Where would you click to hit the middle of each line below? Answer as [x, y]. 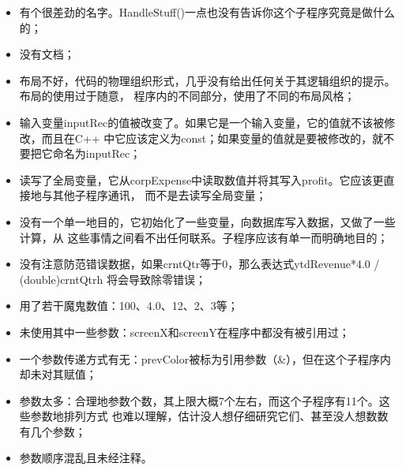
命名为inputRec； [97, 153]
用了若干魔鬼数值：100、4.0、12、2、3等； [129, 306]
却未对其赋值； [58, 374]
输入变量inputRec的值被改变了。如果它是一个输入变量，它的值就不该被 [202, 122]
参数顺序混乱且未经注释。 [86, 458]
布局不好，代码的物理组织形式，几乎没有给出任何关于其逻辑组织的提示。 [207, 80]
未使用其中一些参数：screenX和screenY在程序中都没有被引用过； [184, 332]
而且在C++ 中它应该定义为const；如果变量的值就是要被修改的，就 [212, 138]
